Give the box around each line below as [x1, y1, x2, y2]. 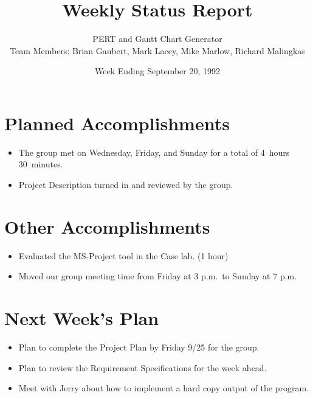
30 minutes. [18, 158, 63, 170]
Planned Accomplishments [4, 110, 230, 135]
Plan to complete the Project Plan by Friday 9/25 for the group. [18, 341, 260, 354]
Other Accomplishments [4, 214, 210, 239]
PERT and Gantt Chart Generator [92, 32, 222, 45]
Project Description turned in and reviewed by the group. [18, 178, 233, 191]
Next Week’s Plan [4, 305, 159, 330]
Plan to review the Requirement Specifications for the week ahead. [18, 361, 267, 374]
